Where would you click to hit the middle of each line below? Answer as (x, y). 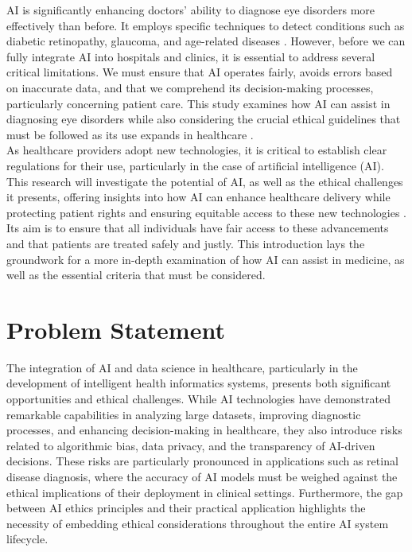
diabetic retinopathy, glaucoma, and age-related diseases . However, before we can (206, 41)
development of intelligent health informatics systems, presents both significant (199, 383)
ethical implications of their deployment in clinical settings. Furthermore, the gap (205, 492)
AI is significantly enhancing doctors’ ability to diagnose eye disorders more (191, 10)
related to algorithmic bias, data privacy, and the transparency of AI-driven (191, 445)
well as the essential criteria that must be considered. (136, 275)
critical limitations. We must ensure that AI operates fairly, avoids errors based (200, 72)
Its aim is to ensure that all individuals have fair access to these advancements (198, 228)
